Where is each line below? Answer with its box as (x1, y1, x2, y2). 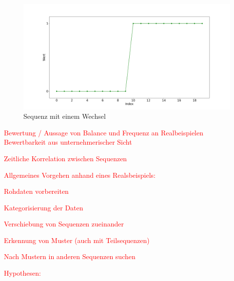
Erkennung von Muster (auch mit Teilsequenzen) (4, 235, 150, 245)
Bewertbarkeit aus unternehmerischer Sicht (4, 137, 132, 147)
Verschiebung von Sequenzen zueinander (4, 219, 124, 229)
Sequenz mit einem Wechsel (23, 111, 106, 121)
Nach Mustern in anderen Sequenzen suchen (4, 251, 136, 262)
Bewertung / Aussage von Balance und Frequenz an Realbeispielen (4, 127, 204, 137)
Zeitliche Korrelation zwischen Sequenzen (4, 153, 127, 163)
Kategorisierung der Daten (4, 202, 83, 212)
